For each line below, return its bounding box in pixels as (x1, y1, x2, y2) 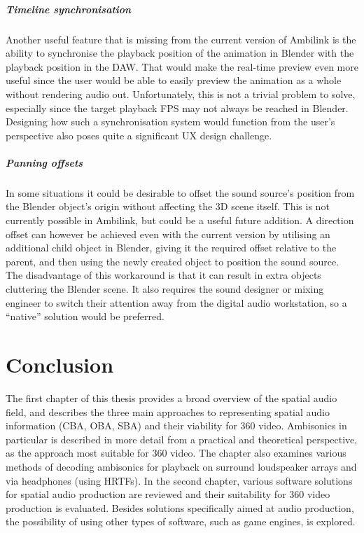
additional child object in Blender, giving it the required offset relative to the (6, 240, 337, 255)
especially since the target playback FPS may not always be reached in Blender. (6, 100, 349, 115)
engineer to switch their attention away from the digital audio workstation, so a (6, 295, 347, 310)
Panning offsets (6, 155, 83, 169)
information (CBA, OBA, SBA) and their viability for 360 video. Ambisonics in (6, 418, 347, 433)
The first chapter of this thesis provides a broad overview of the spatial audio (6, 390, 337, 405)
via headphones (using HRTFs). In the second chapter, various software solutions (6, 473, 353, 487)
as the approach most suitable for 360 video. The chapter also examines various (6, 445, 346, 460)
